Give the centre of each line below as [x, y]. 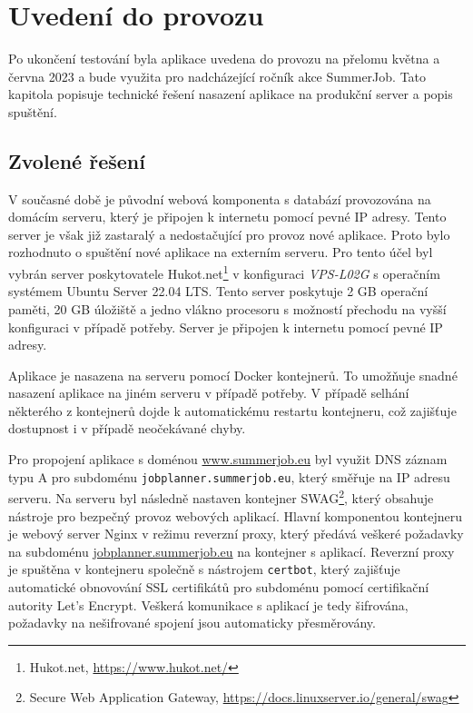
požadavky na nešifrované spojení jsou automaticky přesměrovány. [192, 623]
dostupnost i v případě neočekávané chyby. [127, 428]
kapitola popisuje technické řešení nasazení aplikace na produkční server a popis [231, 94]
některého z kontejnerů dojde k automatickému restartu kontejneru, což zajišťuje [232, 410]
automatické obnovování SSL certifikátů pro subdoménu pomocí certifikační [219, 587]
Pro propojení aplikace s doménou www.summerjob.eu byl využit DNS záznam [228, 459]
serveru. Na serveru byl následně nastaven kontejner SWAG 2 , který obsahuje [221, 496]
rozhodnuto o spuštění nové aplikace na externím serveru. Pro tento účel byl [221, 252]
